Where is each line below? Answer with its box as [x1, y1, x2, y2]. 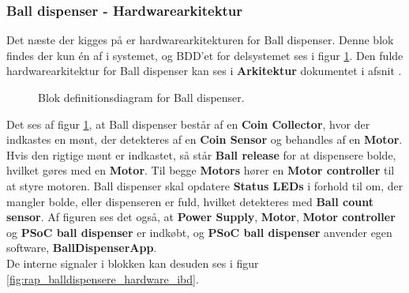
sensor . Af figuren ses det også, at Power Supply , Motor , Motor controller [6, 208, 396, 225]
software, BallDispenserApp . [6, 239, 157, 256]
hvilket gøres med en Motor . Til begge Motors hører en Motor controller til [6, 162, 395, 178]
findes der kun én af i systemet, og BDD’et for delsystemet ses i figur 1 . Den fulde [6, 47, 403, 63]
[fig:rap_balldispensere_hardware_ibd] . [6, 270, 199, 287]
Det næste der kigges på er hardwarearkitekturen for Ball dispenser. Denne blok [6, 32, 394, 48]
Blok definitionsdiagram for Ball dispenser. [38, 89, 245, 105]
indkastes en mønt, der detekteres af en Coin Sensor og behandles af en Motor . [6, 131, 403, 148]
